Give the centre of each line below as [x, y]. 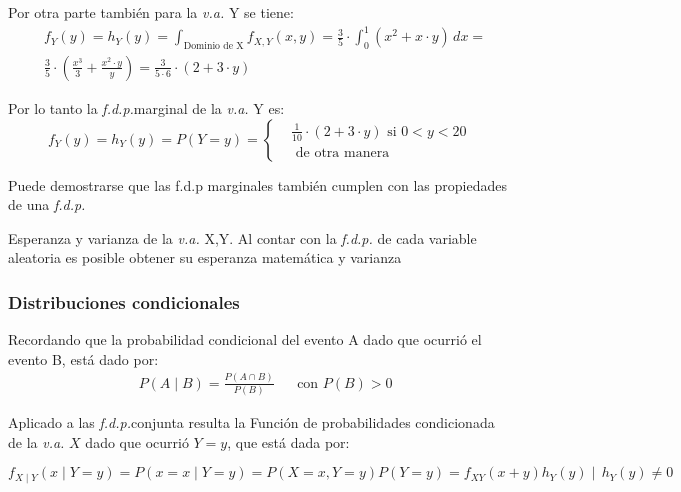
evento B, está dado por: [83, 358]
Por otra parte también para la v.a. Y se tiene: [151, 12]
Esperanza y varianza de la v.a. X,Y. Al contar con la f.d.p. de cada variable [242, 237]
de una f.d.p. [47, 204]
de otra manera [342, 152]
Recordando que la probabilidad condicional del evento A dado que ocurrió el [245, 339]
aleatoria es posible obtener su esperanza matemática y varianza [205, 257]
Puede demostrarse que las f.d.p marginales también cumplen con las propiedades [257, 184]
